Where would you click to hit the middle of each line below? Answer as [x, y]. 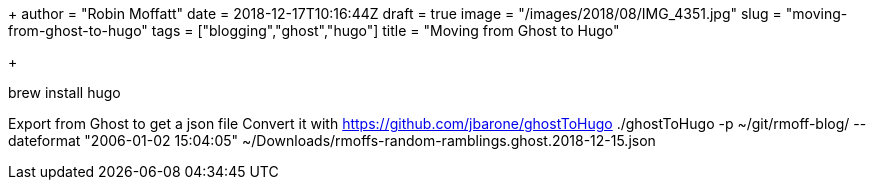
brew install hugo [64, 92]
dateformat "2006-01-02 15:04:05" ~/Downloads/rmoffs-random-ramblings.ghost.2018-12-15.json [332, 140]
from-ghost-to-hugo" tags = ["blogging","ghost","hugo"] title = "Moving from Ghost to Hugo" [314, 30]
